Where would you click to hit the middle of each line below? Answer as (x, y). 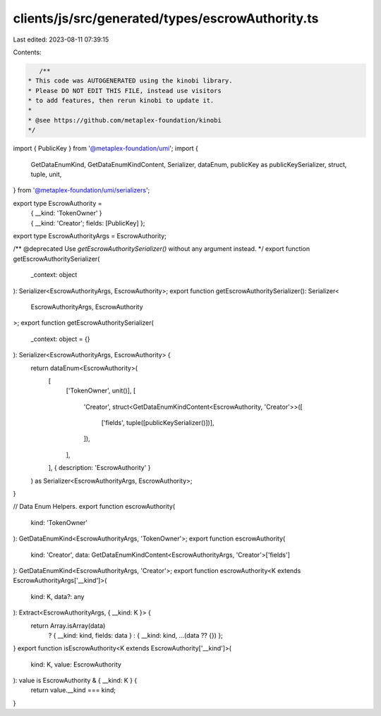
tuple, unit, (46, 174)
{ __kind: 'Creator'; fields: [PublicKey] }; (88, 223)
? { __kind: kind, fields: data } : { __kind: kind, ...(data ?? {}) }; (136, 635)
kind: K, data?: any (58, 596)
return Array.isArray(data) (68, 625)
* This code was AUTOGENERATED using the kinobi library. (130, 81)
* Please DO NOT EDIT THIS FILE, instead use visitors (125, 91)
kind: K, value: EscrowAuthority (76, 664)
